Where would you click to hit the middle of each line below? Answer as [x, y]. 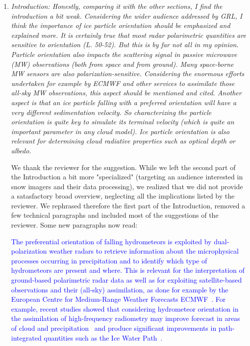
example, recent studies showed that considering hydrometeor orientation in [125, 308]
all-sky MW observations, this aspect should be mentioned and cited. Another [126, 93]
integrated [26, 337]
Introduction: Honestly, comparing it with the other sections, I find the [117, 6]
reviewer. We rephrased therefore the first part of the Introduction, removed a [128, 205]
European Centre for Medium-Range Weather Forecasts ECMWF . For [118, 299]
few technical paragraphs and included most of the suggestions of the [115, 215]
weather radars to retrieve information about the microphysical [144, 251]
